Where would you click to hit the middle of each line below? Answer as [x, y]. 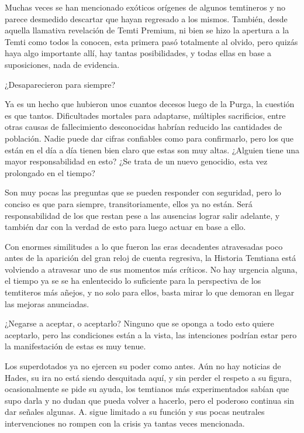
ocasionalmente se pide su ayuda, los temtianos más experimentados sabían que [147, 389]
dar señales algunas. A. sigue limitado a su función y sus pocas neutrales [135, 412]
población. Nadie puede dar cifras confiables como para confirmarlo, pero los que [149, 138]
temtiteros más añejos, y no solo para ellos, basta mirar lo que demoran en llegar [150, 292]
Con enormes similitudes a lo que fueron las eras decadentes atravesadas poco [144, 246]
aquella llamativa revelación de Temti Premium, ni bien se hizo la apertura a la [147, 30]
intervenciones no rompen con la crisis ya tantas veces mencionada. [125, 423]
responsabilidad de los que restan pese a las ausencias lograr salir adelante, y [142, 215]
